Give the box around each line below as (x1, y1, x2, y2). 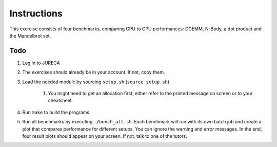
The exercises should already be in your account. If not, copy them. (22, 69, 165, 76)
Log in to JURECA (22, 60, 60, 66)
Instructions (9, 8, 63, 19)
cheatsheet (48, 98, 72, 104)
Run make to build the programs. (22, 109, 91, 115)
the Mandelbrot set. (9, 32, 51, 39)
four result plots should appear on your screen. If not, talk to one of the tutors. (22, 133, 187, 139)
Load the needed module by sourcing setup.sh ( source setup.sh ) (22, 79, 170, 85)
